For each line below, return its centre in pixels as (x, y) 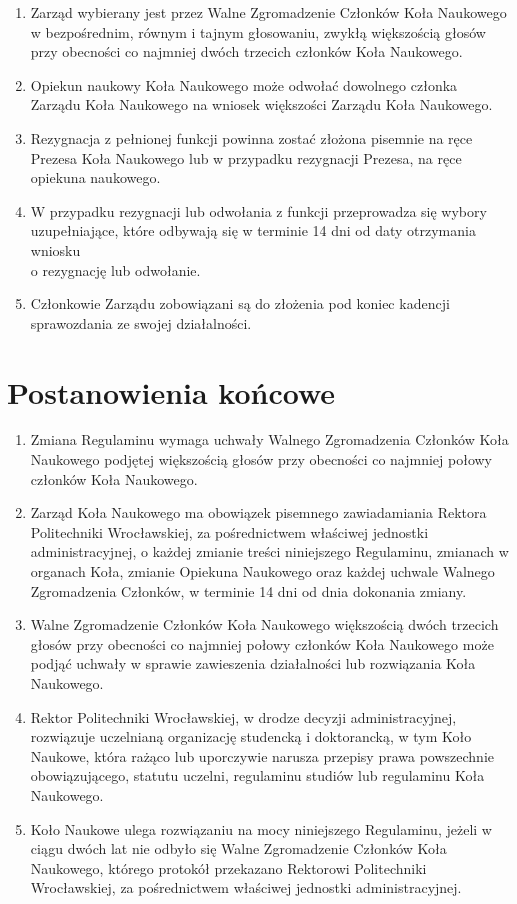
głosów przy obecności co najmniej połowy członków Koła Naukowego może (262, 643)
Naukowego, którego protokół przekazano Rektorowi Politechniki (228, 867)
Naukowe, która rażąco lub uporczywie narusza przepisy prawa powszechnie (262, 755)
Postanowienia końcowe (171, 391)
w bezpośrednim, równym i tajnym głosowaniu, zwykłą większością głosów (258, 31)
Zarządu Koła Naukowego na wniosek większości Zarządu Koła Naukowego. (261, 104)
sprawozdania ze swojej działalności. (141, 322)
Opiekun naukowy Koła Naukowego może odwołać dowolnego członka (244, 84)
